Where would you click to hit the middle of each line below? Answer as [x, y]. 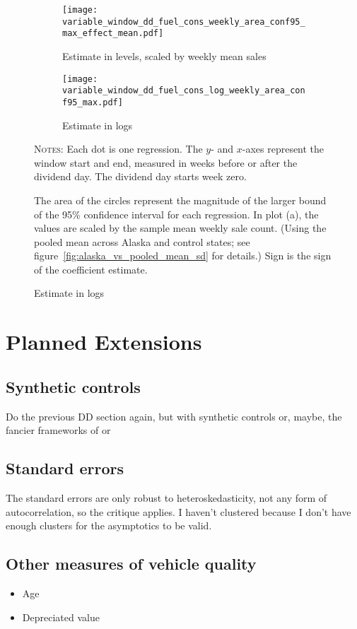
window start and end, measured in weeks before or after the [166, 162]
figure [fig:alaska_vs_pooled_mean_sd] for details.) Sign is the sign [183, 255]
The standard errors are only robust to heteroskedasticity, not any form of [166, 498]
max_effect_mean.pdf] [113, 34]
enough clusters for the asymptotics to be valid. [109, 525]
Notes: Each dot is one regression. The [118, 149]
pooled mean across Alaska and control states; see [142, 241]
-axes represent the [283, 149]
